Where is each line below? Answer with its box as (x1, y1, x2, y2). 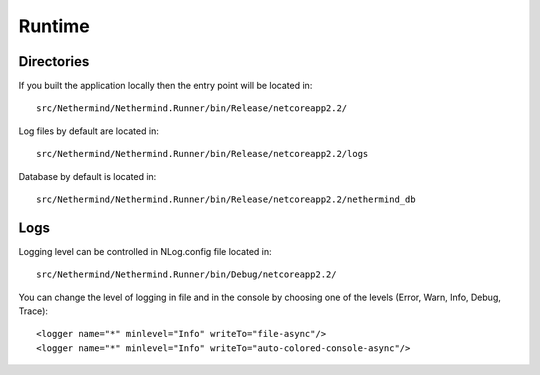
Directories (18, 53, 90, 70)
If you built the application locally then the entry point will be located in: (18, 80, 313, 92)
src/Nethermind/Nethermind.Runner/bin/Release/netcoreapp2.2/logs (36, 148, 369, 160)
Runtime (18, 15, 90, 37)
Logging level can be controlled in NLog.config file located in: (18, 245, 272, 257)
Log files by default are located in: (18, 125, 159, 137)
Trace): (18, 305, 49, 317)
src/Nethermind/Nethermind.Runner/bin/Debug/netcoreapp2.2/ (36, 269, 337, 280)
